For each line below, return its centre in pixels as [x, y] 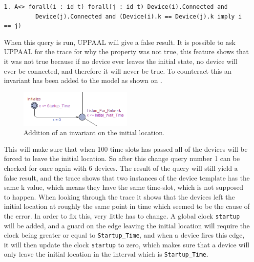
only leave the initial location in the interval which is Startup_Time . [106, 254]
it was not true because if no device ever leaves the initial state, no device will [121, 61]
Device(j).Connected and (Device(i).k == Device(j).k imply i [138, 16]
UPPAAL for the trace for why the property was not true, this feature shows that [127, 51]
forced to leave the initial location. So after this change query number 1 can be [122, 158]
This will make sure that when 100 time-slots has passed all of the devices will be [126, 149]
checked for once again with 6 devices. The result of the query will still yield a [121, 168]
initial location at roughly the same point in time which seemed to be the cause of [127, 206]
